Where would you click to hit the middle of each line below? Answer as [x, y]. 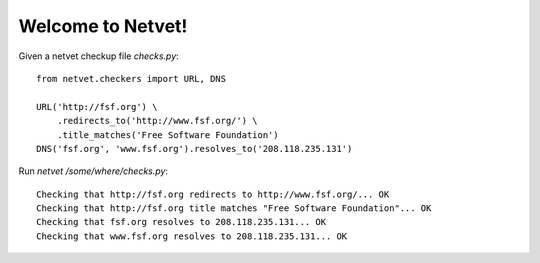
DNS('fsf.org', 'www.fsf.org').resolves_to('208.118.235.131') [194, 148]
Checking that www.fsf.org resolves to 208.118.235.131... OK [192, 236]
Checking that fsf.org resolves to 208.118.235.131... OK [181, 222]
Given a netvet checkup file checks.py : [98, 56]
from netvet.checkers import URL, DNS [131, 78]
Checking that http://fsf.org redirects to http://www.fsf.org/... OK [213, 194]
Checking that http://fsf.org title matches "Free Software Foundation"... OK [234, 208]
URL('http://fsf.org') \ [97, 106]
